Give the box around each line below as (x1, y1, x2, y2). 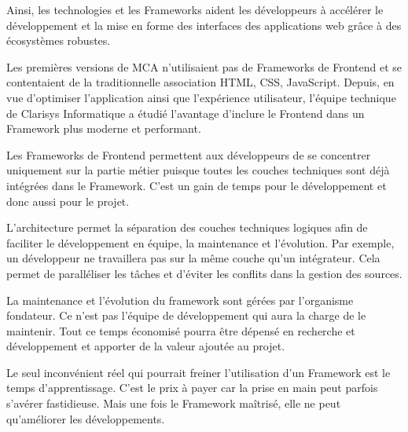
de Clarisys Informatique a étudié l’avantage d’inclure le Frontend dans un (6, 104, 365, 121)
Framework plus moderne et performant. (6, 120, 201, 137)
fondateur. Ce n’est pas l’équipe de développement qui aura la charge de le (6, 307, 366, 324)
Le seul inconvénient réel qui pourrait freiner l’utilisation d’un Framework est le (6, 364, 391, 380)
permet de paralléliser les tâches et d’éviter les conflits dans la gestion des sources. (6, 265, 402, 281)
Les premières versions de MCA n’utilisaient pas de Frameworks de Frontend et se (6, 58, 402, 75)
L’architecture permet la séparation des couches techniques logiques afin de (6, 219, 368, 236)
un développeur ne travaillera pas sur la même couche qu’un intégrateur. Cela (6, 250, 380, 266)
